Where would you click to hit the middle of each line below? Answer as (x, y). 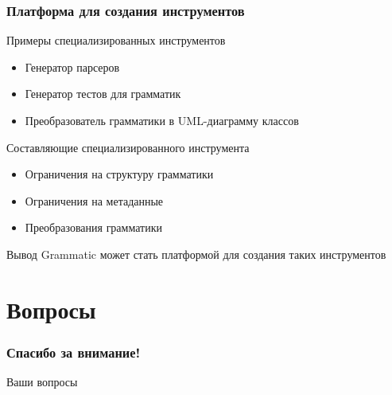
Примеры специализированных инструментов (116, 40)
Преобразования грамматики (93, 227)
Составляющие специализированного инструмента (128, 147)
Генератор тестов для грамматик (103, 94)
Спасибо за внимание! (74, 352)
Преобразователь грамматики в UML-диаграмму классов (162, 120)
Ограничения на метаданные (94, 200)
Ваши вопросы (42, 382)
